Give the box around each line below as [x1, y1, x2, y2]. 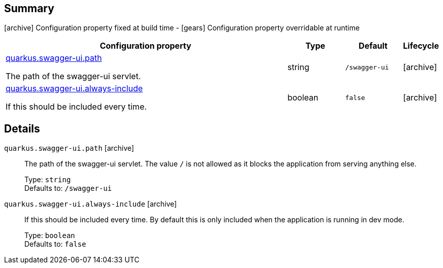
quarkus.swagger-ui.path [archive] [4, 144, 134, 153]
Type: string [24, 175, 71, 184]
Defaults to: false [24, 240, 86, 249]
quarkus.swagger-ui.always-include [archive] [4, 199, 177, 209]
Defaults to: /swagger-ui [24, 184, 112, 193]
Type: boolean [24, 231, 75, 240]
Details [4, 122, 40, 135]
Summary [4, 2, 54, 15]
